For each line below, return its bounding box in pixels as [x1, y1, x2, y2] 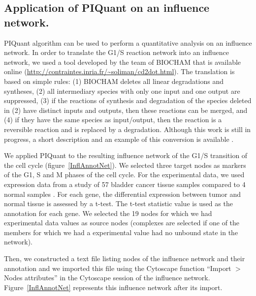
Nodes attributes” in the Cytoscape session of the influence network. [4, 272, 210, 283]
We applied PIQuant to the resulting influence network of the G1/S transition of [4, 150, 248, 161]
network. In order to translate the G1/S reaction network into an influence [4, 47, 229, 57]
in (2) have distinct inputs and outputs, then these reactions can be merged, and [4, 105, 248, 115]
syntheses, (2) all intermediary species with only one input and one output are [4, 85, 240, 96]
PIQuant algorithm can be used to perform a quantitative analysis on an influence [4, 37, 252, 48]
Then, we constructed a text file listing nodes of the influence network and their [4, 253, 245, 264]
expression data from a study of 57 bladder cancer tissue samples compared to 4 [4, 179, 246, 189]
